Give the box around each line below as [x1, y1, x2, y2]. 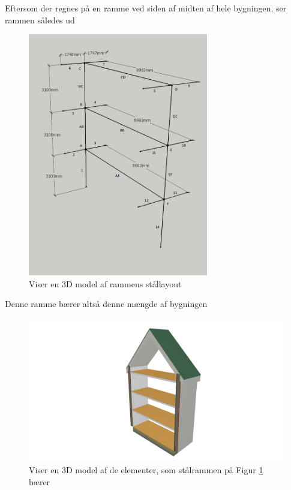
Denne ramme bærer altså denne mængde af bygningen [5, 297, 208, 310]
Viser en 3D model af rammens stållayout [29, 277, 182, 290]
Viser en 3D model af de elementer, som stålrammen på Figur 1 [29, 464, 263, 476]
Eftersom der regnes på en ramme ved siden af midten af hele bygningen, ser [5, 2, 287, 14]
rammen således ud [5, 13, 75, 26]
